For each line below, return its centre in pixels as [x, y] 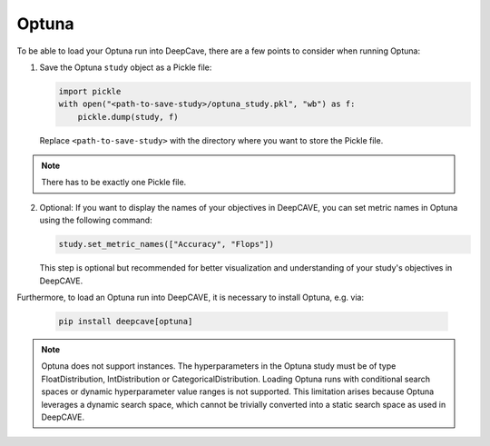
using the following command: [96, 220]
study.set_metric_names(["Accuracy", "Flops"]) [166, 244]
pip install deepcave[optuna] [126, 321]
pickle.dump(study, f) [128, 117]
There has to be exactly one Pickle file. [114, 183]
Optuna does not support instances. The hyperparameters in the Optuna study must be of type [219, 366]
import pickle [90, 91]
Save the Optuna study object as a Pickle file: [126, 67]
